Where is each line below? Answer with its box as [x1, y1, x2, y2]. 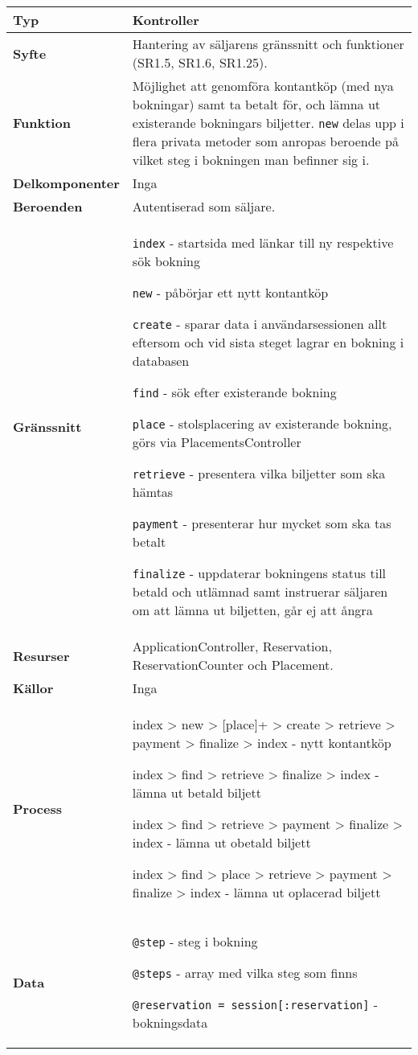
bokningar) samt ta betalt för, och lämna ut [132, 95, 381, 113]
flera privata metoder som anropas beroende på [132, 132, 399, 150]
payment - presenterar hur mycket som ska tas [132, 514, 391, 532]
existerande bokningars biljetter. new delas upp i [132, 113, 404, 132]
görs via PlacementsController [132, 433, 301, 451]
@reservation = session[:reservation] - [132, 995, 379, 1013]
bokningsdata [132, 1013, 208, 1032]
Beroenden [13, 197, 83, 216]
